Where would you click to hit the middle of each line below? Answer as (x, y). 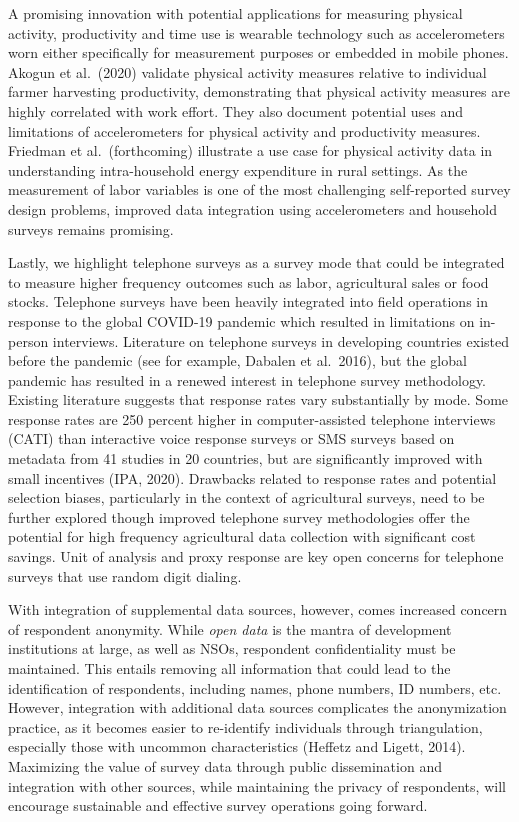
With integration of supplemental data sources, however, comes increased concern (258, 609)
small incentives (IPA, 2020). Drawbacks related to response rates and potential (252, 477)
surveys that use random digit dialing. (125, 575)
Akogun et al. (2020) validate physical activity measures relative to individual (247, 71)
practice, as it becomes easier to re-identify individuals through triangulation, (245, 726)
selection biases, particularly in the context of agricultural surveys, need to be (246, 497)
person (28, 340)
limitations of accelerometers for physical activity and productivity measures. (244, 130)
